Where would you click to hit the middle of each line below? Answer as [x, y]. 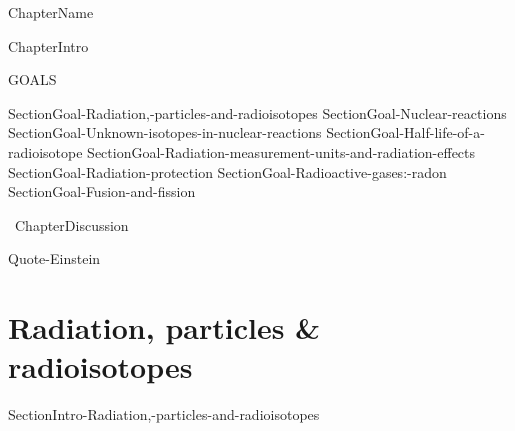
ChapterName [51, 12]
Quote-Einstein [54, 258]
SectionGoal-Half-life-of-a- [405, 132]
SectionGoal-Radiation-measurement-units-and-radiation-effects [281, 151]
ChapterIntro [48, 45]
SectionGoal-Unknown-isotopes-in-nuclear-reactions [165, 132]
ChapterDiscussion [72, 224]
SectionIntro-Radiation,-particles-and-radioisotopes [164, 414]
